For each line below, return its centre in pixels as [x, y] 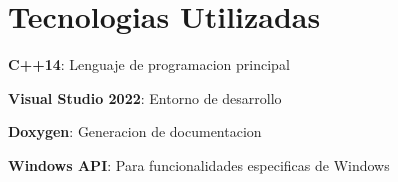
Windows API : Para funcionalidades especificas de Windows [199, 164]
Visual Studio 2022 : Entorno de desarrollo [145, 97]
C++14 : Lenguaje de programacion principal [149, 64]
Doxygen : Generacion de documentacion [135, 131]
